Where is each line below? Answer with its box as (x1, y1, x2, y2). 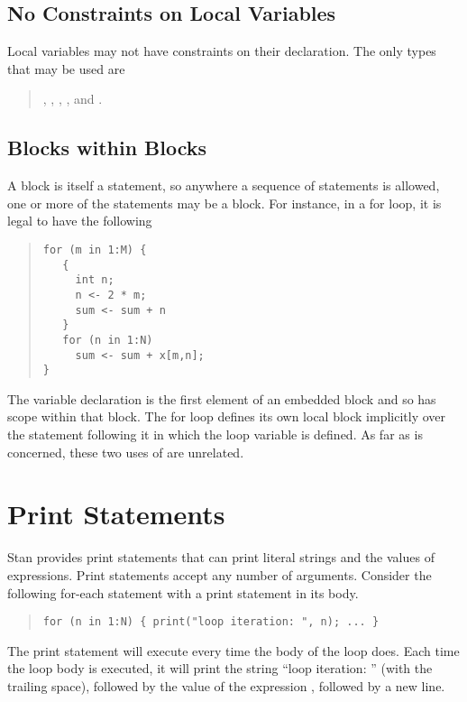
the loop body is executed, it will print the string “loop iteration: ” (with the (7, 659, 433, 678)
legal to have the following (7, 211, 152, 230)
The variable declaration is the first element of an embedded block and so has (7, 389, 436, 408)
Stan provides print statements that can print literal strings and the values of (7, 548, 435, 567)
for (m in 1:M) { (42, 243, 147, 256)
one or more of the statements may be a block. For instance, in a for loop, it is (7, 193, 442, 212)
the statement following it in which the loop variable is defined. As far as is (7, 425, 423, 444)
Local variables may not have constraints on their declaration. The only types (7, 42, 436, 60)
